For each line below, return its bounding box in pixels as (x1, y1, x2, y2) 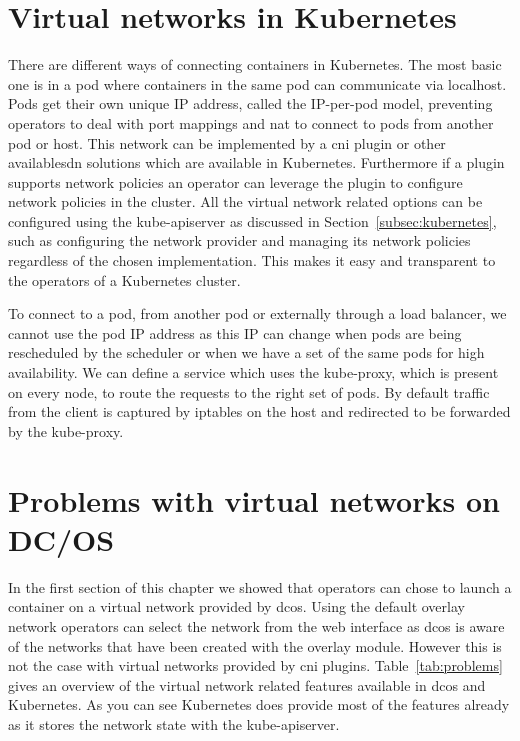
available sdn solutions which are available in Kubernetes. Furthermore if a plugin (8, 152, 505, 173)
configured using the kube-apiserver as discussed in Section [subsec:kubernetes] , (8, 210, 497, 231)
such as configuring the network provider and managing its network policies (8, 230, 471, 251)
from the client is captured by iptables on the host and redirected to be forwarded (8, 401, 511, 422)
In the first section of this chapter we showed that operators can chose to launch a (8, 576, 512, 597)
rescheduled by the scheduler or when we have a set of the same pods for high (8, 342, 485, 363)
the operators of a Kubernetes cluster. (8, 269, 241, 290)
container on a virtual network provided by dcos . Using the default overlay (8, 596, 465, 617)
